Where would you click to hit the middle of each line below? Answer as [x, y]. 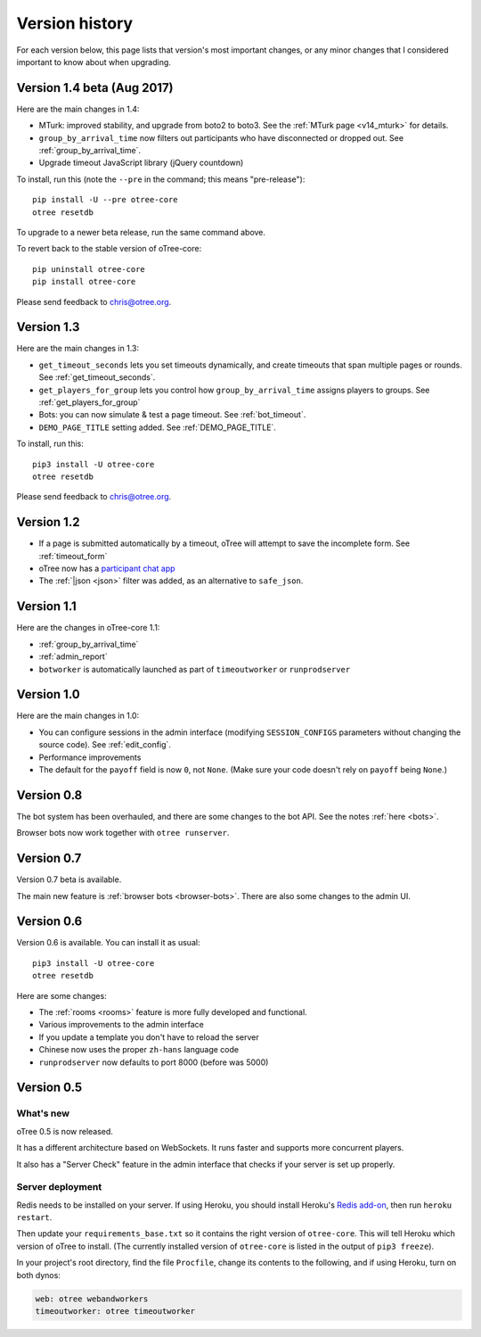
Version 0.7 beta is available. [69, 879]
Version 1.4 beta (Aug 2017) [95, 88]
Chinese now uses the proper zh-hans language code [139, 1050]
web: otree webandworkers [92, 1299]
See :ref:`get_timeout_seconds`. [97, 377]
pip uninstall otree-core [89, 269]
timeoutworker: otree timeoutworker [115, 1311]
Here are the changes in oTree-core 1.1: [88, 628]
